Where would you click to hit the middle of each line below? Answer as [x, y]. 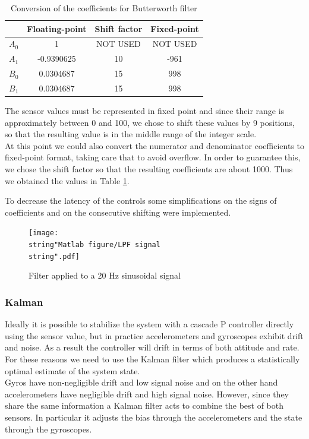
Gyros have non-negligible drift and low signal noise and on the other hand [141, 382]
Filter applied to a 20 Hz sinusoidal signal [105, 275]
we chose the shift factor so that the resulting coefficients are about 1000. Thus [149, 169]
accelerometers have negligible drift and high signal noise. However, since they [147, 394]
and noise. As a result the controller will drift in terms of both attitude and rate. [152, 347]
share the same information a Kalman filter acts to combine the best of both [144, 405]
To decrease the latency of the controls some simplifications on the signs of [141, 200]
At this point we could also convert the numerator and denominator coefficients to [154, 145]
